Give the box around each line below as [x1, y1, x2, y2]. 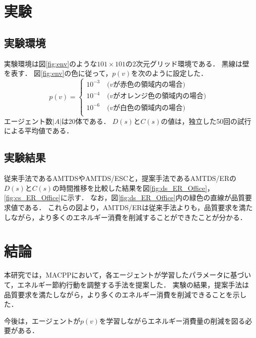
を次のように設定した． [131, 68, 208, 78]
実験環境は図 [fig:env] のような [4, 58, 97, 68]
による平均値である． [4, 125, 73, 136]
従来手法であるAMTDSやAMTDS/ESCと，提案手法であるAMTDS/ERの [4, 173, 237, 183]
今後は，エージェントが [4, 315, 80, 326]
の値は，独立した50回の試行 [161, 115, 252, 126]
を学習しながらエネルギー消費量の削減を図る [99, 315, 246, 326]
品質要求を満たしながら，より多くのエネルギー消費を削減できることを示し [4, 289, 247, 299]
